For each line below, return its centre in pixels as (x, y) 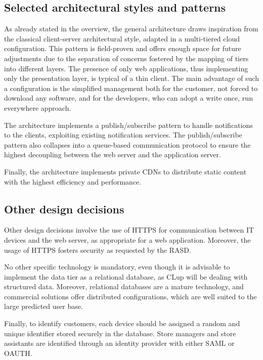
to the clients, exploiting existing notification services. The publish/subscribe (123, 135)
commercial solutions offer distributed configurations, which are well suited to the (130, 296)
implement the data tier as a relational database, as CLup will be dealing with (126, 276)
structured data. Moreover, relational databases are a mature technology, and (124, 286)
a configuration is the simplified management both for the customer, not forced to (131, 88)
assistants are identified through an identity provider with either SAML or (119, 343)
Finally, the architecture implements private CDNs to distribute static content (125, 171)
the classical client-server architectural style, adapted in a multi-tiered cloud (122, 38)
